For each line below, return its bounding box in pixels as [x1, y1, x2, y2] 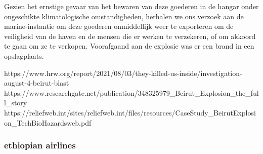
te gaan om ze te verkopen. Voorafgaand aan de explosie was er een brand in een [4, 41, 254, 51]
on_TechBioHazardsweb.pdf [4, 117, 92, 128]
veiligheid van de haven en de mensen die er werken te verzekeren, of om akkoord [4, 30, 256, 41]
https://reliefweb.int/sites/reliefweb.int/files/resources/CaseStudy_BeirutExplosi [4, 107, 256, 118]
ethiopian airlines [4, 139, 76, 151]
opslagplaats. [4, 50, 44, 61]
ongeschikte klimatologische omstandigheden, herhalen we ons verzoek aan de [4, 11, 244, 21]
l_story [4, 97, 27, 108]
